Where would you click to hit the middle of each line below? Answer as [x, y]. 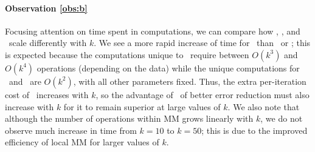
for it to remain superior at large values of [142, 106]
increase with [29, 106]
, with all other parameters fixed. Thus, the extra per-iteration [190, 81]
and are [25, 81]
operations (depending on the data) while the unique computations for [168, 68]
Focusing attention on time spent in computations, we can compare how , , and [153, 31]
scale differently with [48, 43]
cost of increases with [47, 94]
